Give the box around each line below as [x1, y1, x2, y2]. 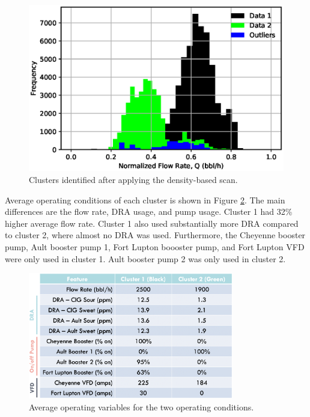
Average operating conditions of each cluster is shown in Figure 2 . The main [5, 193, 285, 206]
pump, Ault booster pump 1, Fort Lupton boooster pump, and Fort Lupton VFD [5, 240, 305, 253]
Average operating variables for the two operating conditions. [29, 400, 254, 413]
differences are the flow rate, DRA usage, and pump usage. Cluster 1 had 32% [5, 205, 293, 218]
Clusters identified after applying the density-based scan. [29, 173, 238, 186]
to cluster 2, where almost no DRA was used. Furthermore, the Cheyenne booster [5, 229, 306, 241]
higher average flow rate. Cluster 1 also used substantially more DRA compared [5, 217, 299, 229]
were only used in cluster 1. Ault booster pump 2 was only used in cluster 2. [5, 252, 286, 265]
